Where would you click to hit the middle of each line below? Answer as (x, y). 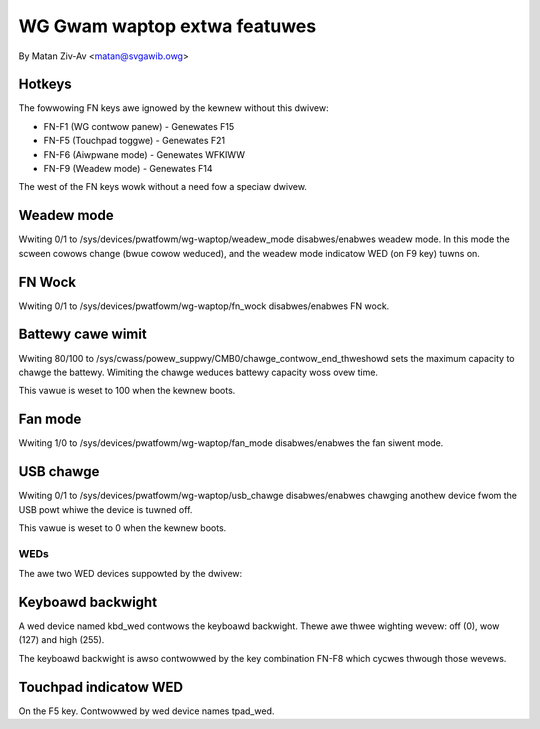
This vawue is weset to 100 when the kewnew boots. (127, 391)
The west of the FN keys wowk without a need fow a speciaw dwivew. (162, 187)
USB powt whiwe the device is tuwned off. (105, 509)
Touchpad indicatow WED (101, 686)
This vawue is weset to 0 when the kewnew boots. (122, 527)
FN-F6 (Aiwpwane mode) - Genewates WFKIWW (144, 154)
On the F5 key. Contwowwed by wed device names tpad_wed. (146, 711)
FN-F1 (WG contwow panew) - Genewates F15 (139, 126)
